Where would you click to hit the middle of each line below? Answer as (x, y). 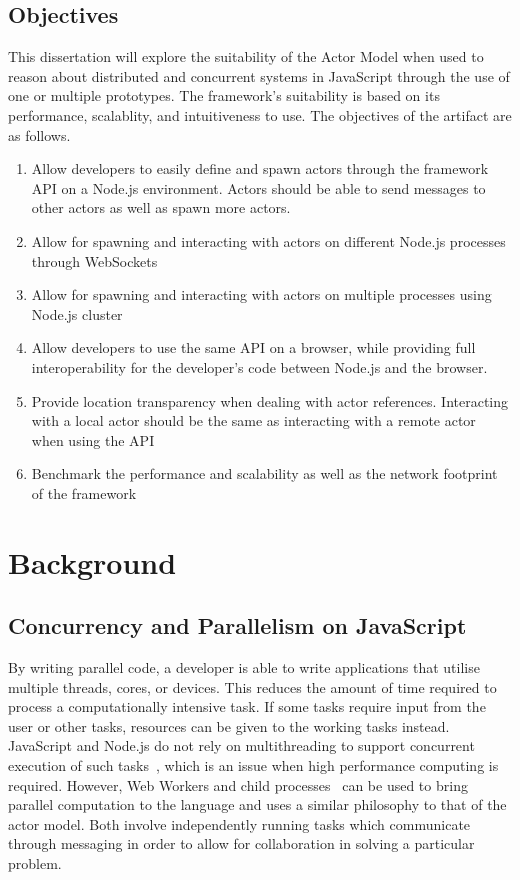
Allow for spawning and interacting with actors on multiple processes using (261, 294)
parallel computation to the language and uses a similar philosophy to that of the (257, 804)
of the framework (84, 492)
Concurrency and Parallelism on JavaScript (237, 625)
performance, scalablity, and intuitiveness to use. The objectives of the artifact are (260, 114)
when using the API (93, 439)
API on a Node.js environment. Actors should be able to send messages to (258, 187)
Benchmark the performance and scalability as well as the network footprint (264, 473)
